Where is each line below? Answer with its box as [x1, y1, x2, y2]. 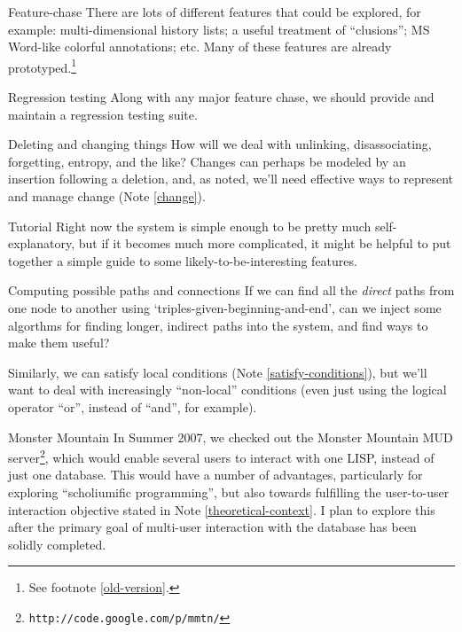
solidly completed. [8, 534, 106, 553]
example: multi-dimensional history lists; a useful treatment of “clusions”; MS [8, 20, 430, 38]
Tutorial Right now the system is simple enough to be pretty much [8, 216, 372, 235]
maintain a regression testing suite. [8, 105, 198, 123]
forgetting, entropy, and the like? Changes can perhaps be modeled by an [8, 152, 406, 170]
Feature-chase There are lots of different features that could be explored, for [8, 3, 421, 20]
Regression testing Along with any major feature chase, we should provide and [8, 88, 435, 106]
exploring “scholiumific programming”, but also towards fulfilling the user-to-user [8, 482, 450, 501]
